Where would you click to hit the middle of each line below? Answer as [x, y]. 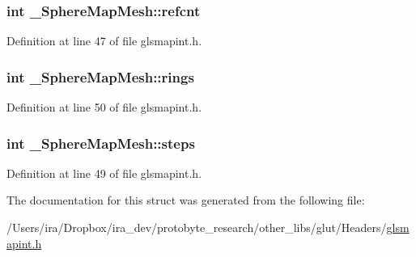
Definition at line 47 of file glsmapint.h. [104, 41]
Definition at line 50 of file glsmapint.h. [104, 107]
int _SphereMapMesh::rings [100, 76]
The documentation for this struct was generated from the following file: [186, 200]
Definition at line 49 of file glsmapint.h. [104, 173]
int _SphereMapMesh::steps [101, 143]
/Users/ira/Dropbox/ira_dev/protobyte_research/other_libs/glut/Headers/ [197, 228]
